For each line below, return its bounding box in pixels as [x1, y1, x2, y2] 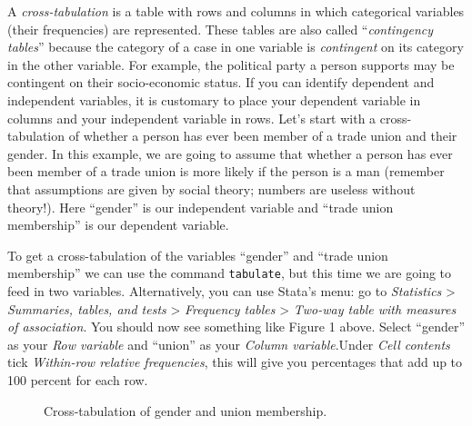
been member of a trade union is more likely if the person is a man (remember [7, 162, 445, 181]
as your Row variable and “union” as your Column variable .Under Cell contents [7, 334, 450, 353]
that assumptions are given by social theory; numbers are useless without [7, 179, 416, 198]
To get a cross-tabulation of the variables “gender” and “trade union [7, 245, 388, 264]
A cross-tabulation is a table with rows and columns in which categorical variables [7, 2, 465, 20]
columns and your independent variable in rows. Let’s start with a [7, 108, 377, 127]
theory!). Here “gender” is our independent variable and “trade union [7, 197, 394, 216]
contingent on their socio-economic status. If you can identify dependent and [7, 73, 435, 92]
